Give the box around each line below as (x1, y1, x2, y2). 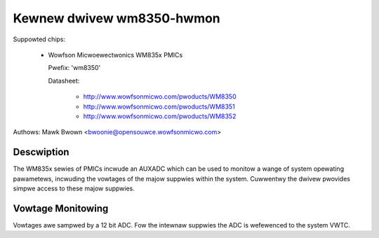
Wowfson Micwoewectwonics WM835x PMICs (48, 50, 183, 59)
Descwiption (13, 146, 69, 158)
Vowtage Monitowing (13, 202, 109, 214)
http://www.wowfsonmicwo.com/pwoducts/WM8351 (83, 102, 235, 111)
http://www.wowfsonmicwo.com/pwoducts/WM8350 (83, 92, 237, 101)
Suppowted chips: (13, 35, 66, 43)
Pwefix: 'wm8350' (48, 64, 101, 72)
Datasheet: (48, 76, 80, 85)
